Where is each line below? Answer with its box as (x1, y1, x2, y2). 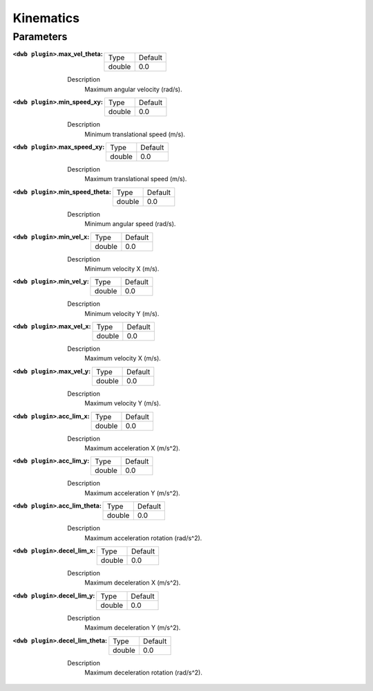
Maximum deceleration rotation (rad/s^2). (84, 668, 203, 676)
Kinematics (12, 10, 79, 26)
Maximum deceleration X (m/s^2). (84, 578, 181, 587)
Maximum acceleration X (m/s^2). (84, 444, 181, 452)
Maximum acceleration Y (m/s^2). (84, 488, 181, 497)
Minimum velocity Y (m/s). (84, 309, 160, 317)
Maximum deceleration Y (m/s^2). (84, 623, 181, 632)
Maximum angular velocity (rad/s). (84, 85, 182, 93)
